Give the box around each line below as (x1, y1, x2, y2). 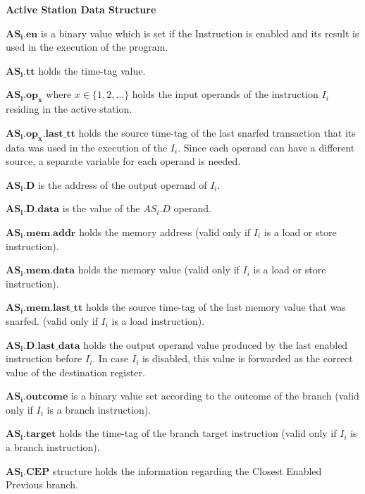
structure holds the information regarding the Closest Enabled (52, 463, 322, 478)
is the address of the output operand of (37, 177, 207, 192)
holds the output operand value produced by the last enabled (83, 337, 348, 352)
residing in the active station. (6, 101, 132, 116)
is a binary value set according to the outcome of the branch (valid (70, 388, 359, 403)
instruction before (6, 351, 82, 366)
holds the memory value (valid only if (78, 262, 240, 277)
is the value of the (62, 201, 140, 216)
